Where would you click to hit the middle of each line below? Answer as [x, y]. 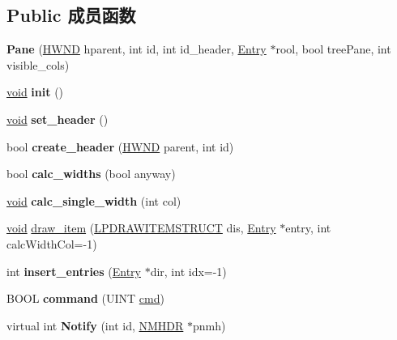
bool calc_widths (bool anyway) [91, 174]
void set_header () [58, 119]
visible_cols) [38, 64]
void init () [35, 92]
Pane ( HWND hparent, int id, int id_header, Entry [137, 49]
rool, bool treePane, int [333, 49]
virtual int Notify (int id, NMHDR [95, 325]
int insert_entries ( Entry [74, 271]
